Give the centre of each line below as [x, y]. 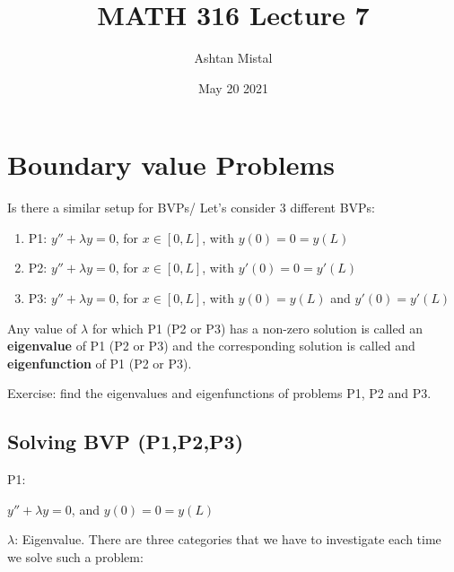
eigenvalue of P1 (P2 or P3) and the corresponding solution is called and [211, 346]
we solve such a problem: [75, 556]
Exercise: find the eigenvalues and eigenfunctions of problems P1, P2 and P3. [219, 393]
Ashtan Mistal [233, 58]
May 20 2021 [233, 87]
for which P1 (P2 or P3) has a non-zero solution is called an [257, 328]
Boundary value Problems [171, 165]
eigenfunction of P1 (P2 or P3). [100, 363]
